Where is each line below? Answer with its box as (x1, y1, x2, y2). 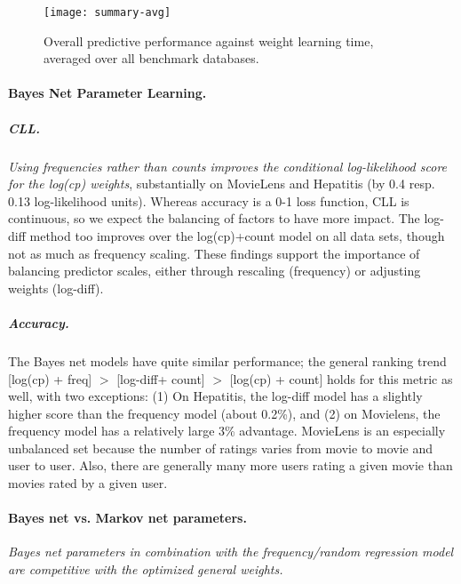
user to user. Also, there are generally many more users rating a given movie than (8, 456, 453, 475)
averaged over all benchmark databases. (44, 49, 259, 68)
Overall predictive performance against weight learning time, (44, 31, 374, 50)
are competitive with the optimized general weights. (8, 560, 283, 579)
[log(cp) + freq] (8, 369, 92, 388)
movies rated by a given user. (8, 474, 168, 492)
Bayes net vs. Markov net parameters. (8, 508, 247, 527)
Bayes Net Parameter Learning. (8, 84, 207, 102)
